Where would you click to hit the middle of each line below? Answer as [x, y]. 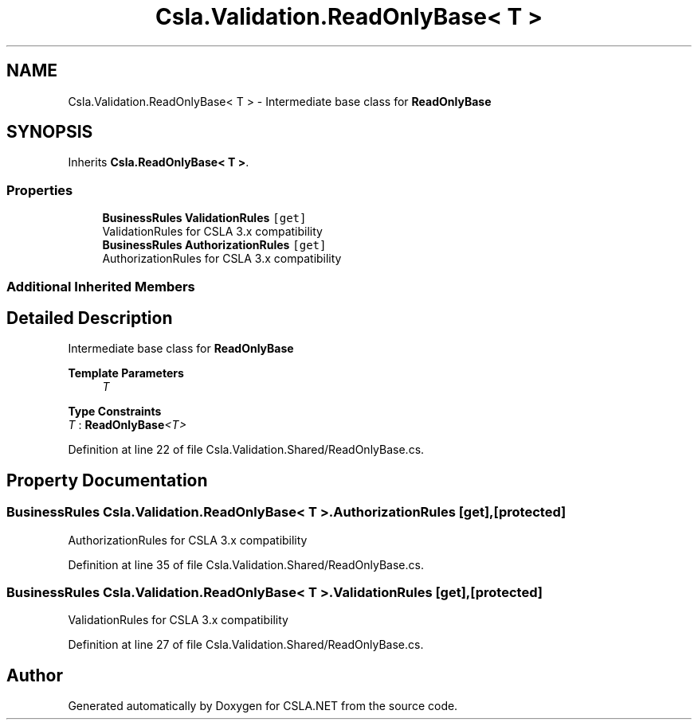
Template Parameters [126, 373]
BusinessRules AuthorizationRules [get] [214, 245]
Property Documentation [107, 480]
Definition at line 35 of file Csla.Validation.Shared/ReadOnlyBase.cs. [246, 564]
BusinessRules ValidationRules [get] [204, 218]
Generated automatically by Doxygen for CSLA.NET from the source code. [263, 706]
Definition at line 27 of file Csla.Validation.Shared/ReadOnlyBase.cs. [246, 645]
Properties [40, 190]
